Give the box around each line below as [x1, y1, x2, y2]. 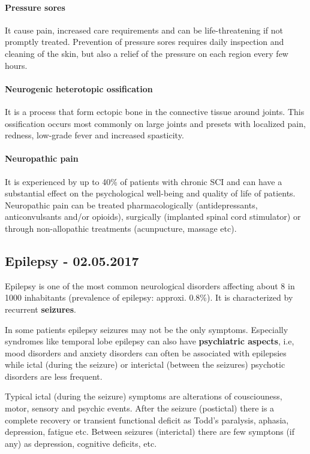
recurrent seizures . [5, 302, 76, 315]
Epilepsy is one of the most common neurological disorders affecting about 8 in [5, 279, 295, 292]
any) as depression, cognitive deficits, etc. [5, 437, 157, 449]
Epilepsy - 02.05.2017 [5, 251, 139, 270]
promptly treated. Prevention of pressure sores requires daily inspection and [5, 35, 284, 48]
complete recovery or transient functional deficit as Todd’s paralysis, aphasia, [5, 413, 289, 426]
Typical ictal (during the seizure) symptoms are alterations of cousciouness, [5, 390, 282, 402]
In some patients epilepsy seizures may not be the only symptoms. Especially [5, 323, 288, 335]
